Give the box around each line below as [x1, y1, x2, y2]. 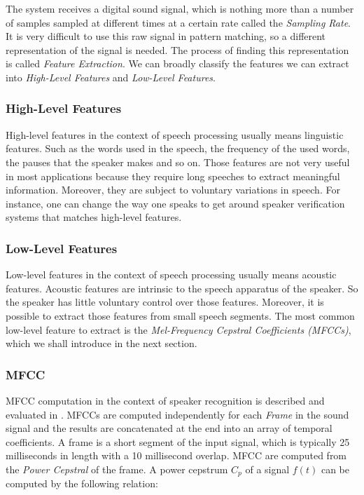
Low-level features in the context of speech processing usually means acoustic [6, 267, 337, 282]
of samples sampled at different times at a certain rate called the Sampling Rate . [6, 15, 351, 29]
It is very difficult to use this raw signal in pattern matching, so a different [6, 29, 326, 43]
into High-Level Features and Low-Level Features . [6, 69, 216, 84]
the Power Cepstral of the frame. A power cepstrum [6, 461, 228, 476]
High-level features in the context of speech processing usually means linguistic [6, 127, 344, 142]
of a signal [245, 461, 290, 476]
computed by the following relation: [6, 476, 158, 491]
